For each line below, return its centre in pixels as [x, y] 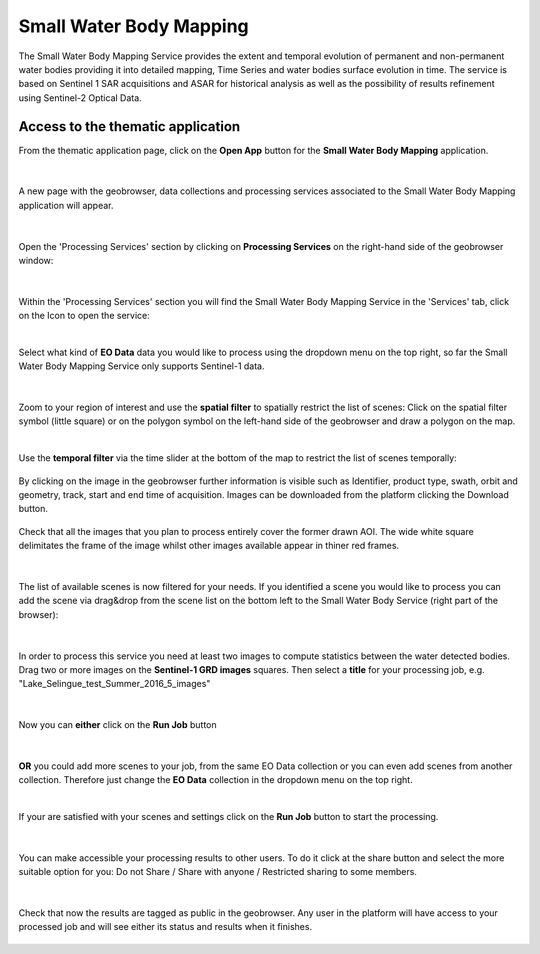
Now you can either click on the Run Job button [117, 725]
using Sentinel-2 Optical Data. [80, 97]
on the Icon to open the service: [84, 316]
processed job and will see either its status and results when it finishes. [165, 927]
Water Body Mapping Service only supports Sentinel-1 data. [141, 366]
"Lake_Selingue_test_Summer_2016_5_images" [114, 684]
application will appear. [66, 205]
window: [36, 260]
